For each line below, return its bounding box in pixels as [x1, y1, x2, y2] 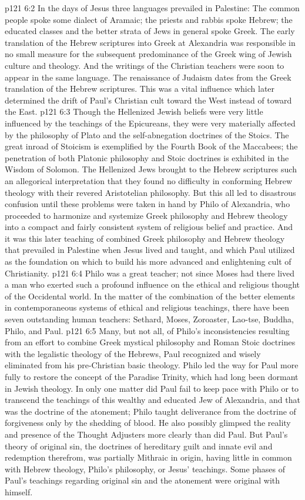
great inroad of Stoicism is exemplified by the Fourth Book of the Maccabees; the [5, 140, 298, 152]
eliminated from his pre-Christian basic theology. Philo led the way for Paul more [5, 359, 299, 371]
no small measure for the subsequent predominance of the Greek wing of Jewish [5, 48, 292, 60]
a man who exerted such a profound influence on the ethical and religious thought [5, 278, 300, 291]
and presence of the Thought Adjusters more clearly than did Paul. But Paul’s [5, 428, 288, 440]
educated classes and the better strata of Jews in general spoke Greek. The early [5, 25, 295, 37]
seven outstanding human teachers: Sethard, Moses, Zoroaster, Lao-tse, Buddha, [5, 313, 294, 325]
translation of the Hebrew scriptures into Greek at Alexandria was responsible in [5, 36, 296, 48]
